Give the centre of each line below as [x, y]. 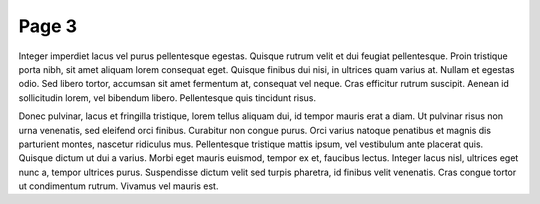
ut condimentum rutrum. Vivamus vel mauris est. [118, 186]
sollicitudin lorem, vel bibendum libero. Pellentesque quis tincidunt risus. [167, 97]
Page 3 [48, 26]
